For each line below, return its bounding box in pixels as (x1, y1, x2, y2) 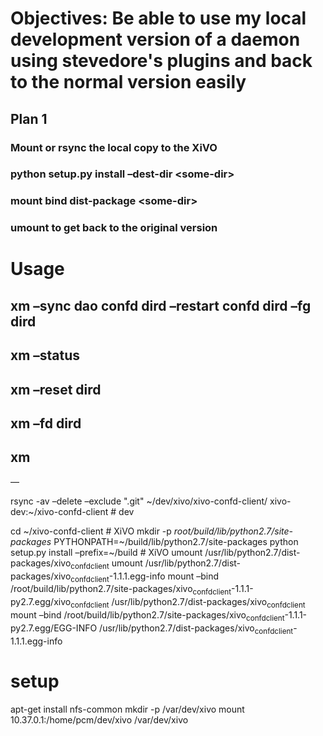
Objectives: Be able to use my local (10, 7, 307, 30)
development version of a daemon (10, 28, 301, 51)
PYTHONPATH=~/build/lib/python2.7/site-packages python (53, 535, 299, 547)
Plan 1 (10, 110, 48, 127)
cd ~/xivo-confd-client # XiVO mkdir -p (10, 525, 172, 537)
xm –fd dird (10, 415, 82, 432)
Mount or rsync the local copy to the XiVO (10, 140, 218, 154)
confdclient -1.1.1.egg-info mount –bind (70, 570, 220, 584)
